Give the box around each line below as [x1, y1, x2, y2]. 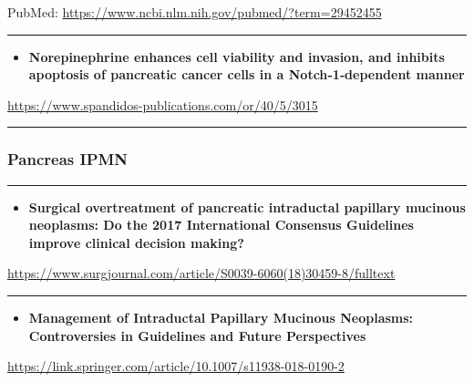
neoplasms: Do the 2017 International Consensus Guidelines [28, 215, 414, 234]
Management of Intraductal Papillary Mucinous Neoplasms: [28, 307, 414, 326]
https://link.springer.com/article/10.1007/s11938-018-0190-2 [7, 356, 345, 376]
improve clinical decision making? [28, 232, 244, 252]
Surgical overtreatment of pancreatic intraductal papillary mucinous [28, 197, 466, 216]
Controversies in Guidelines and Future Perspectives [28, 325, 366, 345]
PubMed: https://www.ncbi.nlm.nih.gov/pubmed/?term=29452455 [7, 3, 382, 21]
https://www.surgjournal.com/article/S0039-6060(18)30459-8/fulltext [7, 263, 396, 283]
